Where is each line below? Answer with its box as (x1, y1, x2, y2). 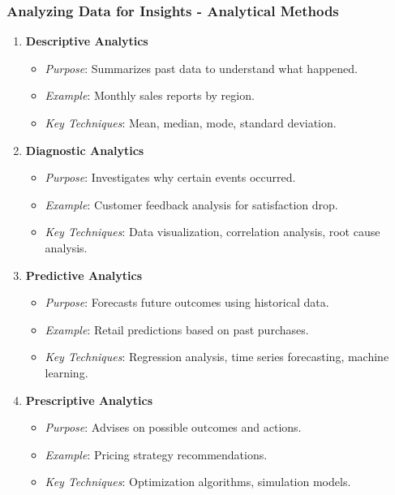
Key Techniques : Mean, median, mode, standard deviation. (45, 114, 337, 131)
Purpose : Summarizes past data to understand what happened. (45, 59, 359, 76)
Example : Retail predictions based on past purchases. (45, 321, 309, 338)
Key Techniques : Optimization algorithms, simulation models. (45, 473, 351, 490)
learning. (45, 364, 88, 381)
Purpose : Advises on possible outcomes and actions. (45, 419, 302, 436)
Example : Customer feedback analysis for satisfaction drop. (45, 196, 338, 213)
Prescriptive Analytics (25, 391, 153, 408)
